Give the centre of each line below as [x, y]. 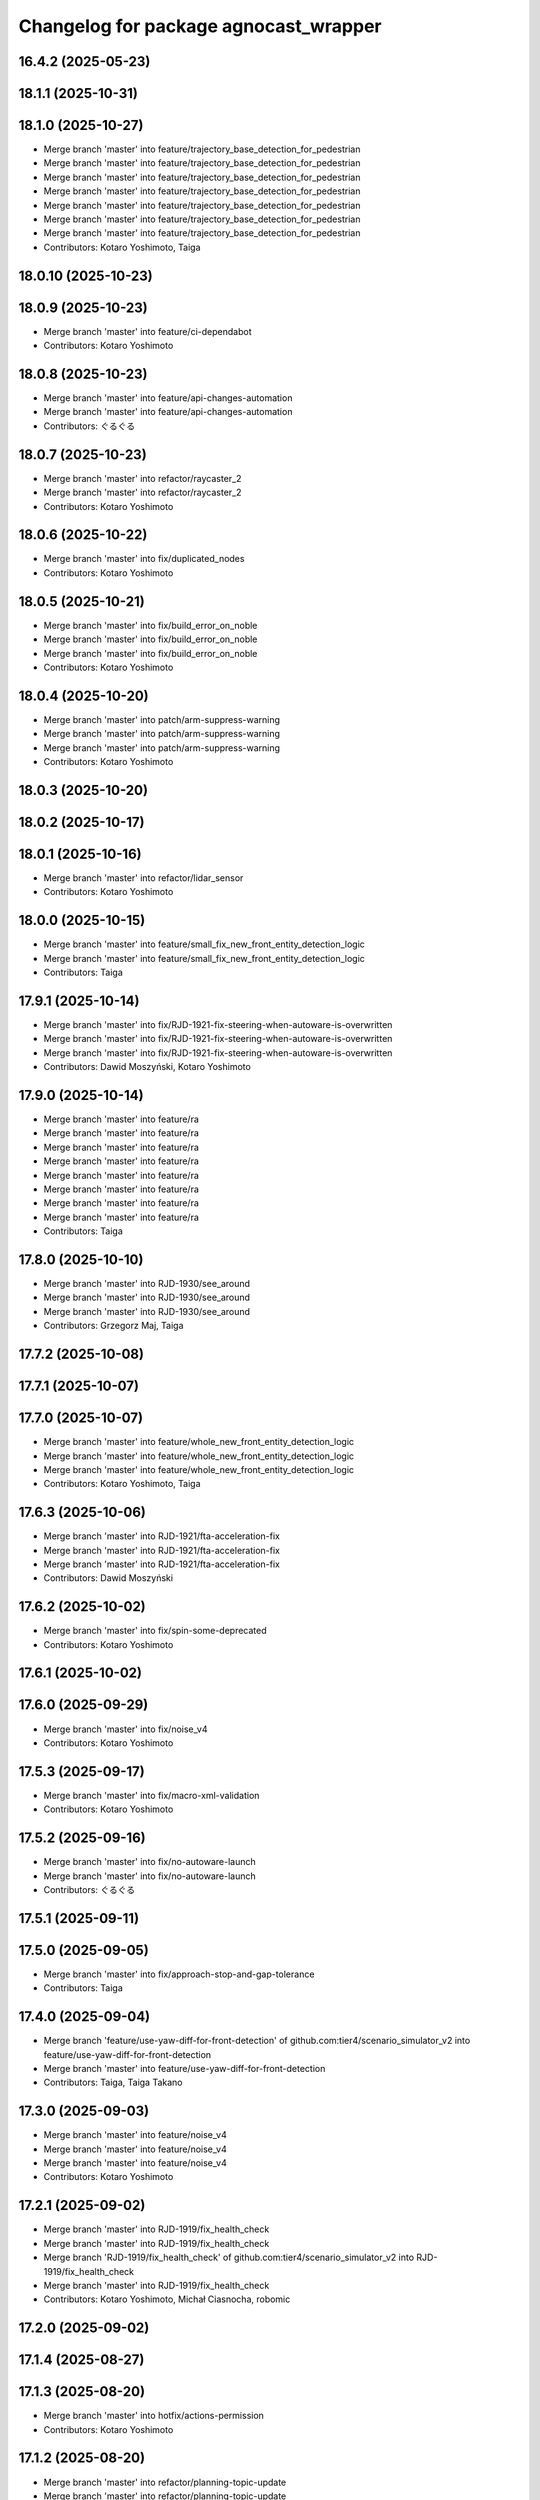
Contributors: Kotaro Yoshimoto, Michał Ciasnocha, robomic [167, 2299]
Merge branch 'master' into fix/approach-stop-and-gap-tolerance [179, 1974]
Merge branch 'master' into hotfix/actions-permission [154, 2416]
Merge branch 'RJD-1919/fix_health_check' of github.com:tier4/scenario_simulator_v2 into [229, 2257]
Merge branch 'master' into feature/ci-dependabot [147, 331]
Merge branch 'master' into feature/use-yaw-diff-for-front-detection [184, 2068]
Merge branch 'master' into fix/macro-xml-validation [151, 1795]
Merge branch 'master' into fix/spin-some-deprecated [155, 1631]
